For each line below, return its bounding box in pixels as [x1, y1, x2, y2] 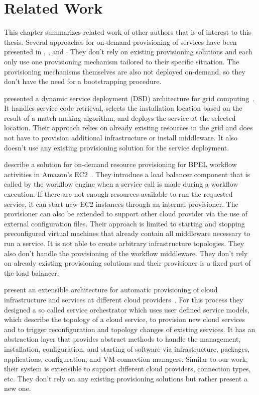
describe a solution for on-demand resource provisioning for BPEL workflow [4, 159, 237, 170]
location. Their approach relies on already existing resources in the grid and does [4, 122, 253, 133]
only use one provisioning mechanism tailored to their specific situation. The [4, 56, 239, 66]
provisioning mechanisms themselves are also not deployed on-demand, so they [4, 66, 245, 76]
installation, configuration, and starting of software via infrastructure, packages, [4, 343, 250, 354]
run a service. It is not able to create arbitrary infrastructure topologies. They [4, 238, 244, 248]
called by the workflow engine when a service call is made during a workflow [4, 179, 238, 189]
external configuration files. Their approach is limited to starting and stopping [4, 218, 245, 228]
